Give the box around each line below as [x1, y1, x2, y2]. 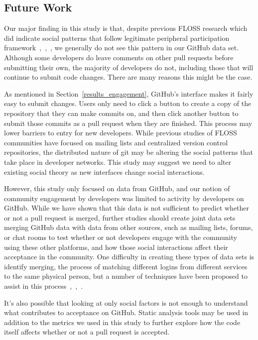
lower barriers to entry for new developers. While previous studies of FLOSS [4, 127, 237, 138]
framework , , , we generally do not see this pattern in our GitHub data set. [4, 42, 239, 53]
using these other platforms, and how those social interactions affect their [4, 241, 228, 252]
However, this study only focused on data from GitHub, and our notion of [4, 183, 230, 194]
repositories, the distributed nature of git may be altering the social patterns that [4, 147, 253, 157]
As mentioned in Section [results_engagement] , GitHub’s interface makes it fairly [4, 88, 254, 99]
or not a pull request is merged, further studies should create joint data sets [4, 212, 236, 223]
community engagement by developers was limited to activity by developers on [4, 193, 244, 203]
